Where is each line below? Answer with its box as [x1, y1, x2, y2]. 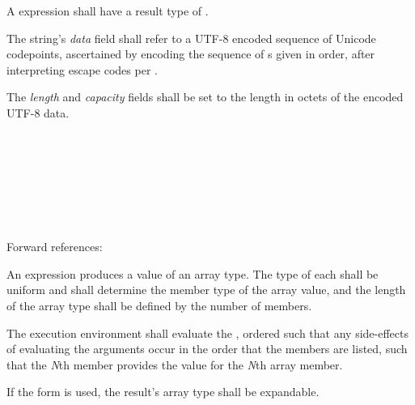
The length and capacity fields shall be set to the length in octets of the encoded [6, 88, 404, 105]
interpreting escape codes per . [6, 61, 158, 78]
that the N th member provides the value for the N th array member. [6, 356, 343, 373]
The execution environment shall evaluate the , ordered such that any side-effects [6, 324, 409, 341]
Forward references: [6, 238, 103, 255]
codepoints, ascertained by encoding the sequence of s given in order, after [6, 45, 375, 62]
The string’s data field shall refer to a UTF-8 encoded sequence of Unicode [6, 29, 376, 46]
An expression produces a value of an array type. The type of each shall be [6, 265, 379, 282]
